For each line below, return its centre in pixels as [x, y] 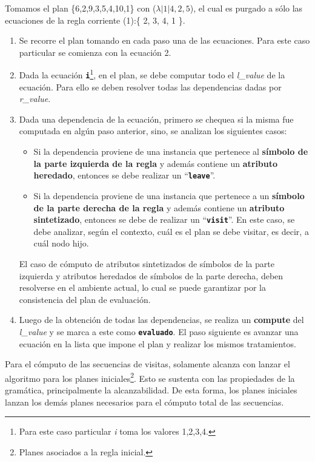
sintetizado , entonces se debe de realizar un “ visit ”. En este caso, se [164, 219]
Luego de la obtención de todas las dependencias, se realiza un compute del [161, 320]
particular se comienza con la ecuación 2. [95, 52]
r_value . [35, 99]
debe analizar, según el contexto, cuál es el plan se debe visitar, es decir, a [171, 231]
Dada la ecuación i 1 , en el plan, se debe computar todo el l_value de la [152, 74]
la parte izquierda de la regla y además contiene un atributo [156, 163]
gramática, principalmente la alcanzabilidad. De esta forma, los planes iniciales [151, 390]
